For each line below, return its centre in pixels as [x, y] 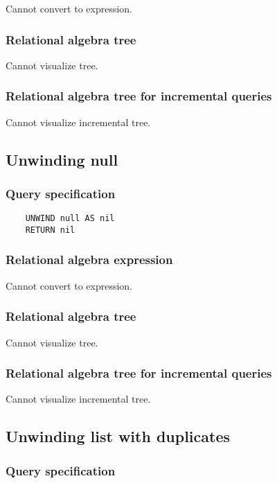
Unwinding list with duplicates [118, 436]
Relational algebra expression [89, 260]
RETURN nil [50, 230]
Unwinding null [62, 159]
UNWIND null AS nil [70, 219]
